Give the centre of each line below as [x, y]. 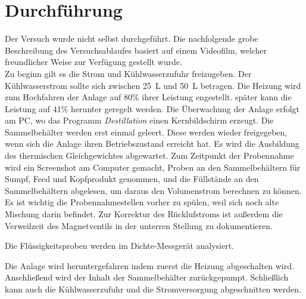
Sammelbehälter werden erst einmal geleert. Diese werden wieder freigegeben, [146, 132]
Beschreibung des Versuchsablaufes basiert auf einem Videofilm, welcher [136, 50]
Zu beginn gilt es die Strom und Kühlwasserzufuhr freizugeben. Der [128, 73]
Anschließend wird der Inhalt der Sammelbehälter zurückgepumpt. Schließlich [147, 277]
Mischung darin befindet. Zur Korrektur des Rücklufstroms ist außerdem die [144, 214]
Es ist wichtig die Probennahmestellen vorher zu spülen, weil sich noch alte [142, 202]
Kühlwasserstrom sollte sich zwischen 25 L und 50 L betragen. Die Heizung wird [153, 85]
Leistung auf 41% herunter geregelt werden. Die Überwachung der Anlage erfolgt [152, 108]
